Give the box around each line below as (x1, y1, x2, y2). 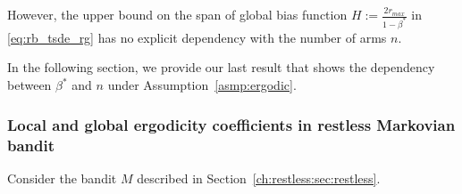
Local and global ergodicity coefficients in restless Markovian (7, 113, 456, 135)
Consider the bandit (7, 168, 117, 187)
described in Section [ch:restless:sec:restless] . (137, 168, 381, 187)
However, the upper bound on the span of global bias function (7, 5, 348, 23)
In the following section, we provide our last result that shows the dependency (7, 58, 435, 77)
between (7, 76, 52, 94)
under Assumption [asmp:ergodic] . (107, 76, 297, 94)
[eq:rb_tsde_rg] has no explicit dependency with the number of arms (7, 28, 387, 46)
